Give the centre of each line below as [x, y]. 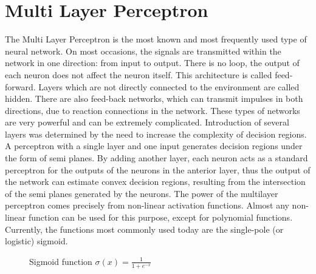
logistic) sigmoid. [36, 241]
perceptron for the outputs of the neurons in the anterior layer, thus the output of [158, 169]
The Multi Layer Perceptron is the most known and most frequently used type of [156, 39]
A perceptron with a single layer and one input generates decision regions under [154, 146]
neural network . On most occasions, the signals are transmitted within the [143, 51]
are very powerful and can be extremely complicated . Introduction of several [147, 122]
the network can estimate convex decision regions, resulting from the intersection [155, 182]
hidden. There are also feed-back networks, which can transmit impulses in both [154, 99]
